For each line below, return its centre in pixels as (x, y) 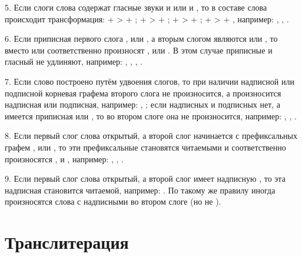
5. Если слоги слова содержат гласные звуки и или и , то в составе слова (136, 7)
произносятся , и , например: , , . (64, 158)
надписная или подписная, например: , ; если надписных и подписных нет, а (143, 104)
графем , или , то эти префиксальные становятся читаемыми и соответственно (145, 147)
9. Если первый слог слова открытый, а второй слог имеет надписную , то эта (145, 178)
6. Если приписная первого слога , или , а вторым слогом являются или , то (141, 39)
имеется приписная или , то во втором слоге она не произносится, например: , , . (151, 116)
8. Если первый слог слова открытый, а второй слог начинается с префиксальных (151, 136)
